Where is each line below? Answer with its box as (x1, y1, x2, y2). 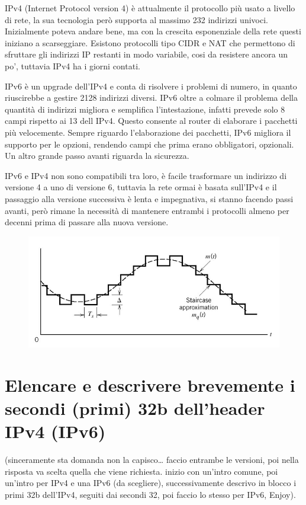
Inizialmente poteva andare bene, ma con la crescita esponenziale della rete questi (5, 25, 301, 37)
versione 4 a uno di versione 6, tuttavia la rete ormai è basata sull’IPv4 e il (5, 181, 277, 193)
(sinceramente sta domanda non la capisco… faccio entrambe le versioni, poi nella (5, 453, 299, 466)
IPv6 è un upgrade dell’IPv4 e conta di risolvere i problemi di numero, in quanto (5, 79, 297, 92)
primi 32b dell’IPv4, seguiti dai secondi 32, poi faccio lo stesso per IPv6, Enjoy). (5, 488, 296, 500)
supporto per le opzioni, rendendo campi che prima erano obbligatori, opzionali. (5, 138, 294, 150)
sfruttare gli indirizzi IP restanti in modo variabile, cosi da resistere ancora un (5, 48, 288, 60)
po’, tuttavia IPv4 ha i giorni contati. (5, 59, 140, 72)
